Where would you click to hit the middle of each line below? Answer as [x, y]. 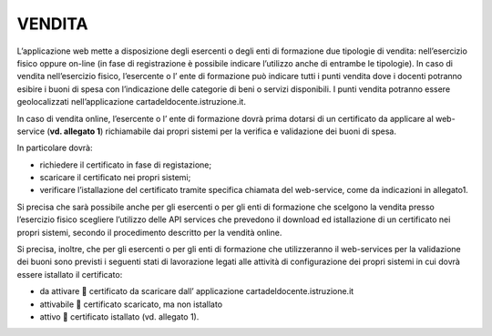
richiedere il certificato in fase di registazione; [126, 165]
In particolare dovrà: [55, 148]
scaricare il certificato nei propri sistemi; [115, 178]
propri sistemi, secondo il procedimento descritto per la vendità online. [149, 232]
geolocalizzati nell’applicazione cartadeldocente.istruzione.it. [131, 102]
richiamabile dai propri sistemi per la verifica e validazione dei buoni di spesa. [251, 131]
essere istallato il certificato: [70, 274]
